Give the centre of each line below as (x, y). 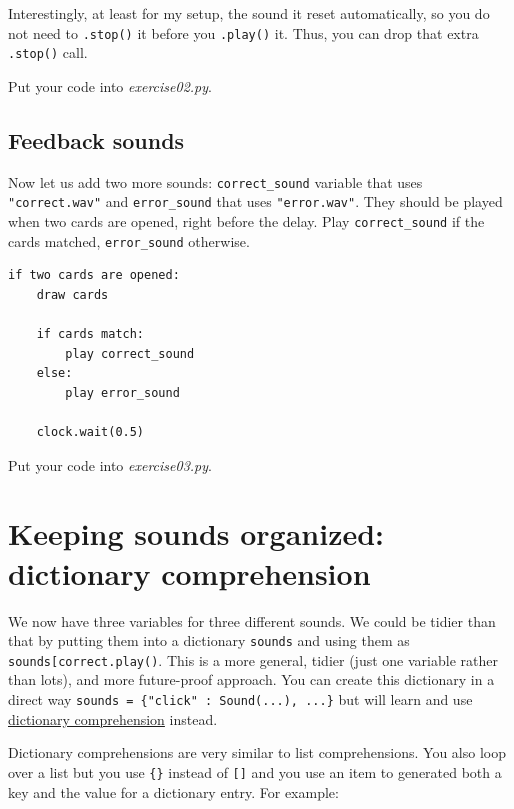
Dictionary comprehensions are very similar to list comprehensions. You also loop (257, 752)
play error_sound (122, 392)
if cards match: (90, 334)
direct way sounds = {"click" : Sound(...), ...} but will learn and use (240, 699)
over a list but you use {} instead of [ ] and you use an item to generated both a (255, 771)
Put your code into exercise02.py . (110, 85)
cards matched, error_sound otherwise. (129, 240)
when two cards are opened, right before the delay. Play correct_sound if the (246, 221)
